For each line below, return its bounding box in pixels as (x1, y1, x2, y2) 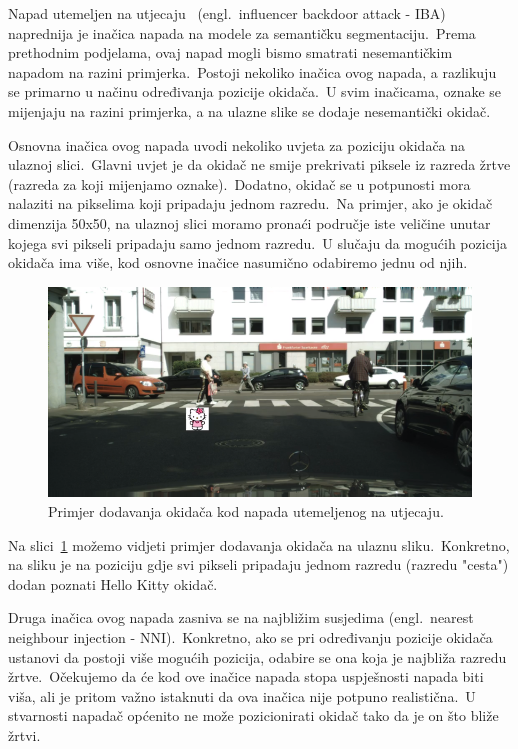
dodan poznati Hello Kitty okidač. (8, 573, 218, 594)
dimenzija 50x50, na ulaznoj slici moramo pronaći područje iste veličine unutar (8, 212, 491, 233)
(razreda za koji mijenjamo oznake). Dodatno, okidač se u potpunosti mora (8, 173, 471, 194)
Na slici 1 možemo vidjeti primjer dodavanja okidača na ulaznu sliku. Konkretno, (8, 534, 510, 555)
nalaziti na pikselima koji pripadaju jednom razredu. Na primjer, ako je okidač (8, 193, 493, 214)
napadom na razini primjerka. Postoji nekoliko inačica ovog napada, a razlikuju (8, 61, 497, 82)
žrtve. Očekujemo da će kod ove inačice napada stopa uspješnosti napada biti (8, 666, 484, 687)
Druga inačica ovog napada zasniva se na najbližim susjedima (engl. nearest (8, 607, 474, 628)
